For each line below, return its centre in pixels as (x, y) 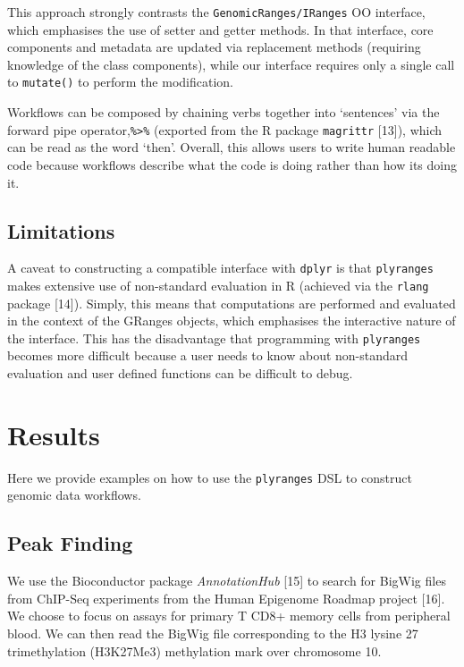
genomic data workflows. (74, 495)
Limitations (61, 230)
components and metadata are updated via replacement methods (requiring (214, 47)
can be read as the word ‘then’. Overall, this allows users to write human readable (232, 147)
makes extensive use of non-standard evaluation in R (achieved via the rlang (218, 285)
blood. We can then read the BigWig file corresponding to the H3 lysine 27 (213, 633)
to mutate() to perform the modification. (120, 82)
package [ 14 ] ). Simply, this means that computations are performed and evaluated (232, 303)
